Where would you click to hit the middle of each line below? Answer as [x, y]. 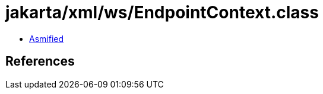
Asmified [47, 38]
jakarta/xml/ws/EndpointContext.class [162, 12]
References [40, 61]
